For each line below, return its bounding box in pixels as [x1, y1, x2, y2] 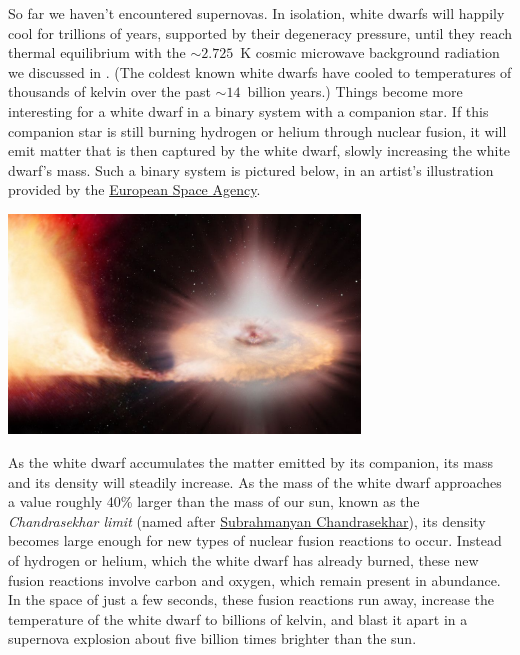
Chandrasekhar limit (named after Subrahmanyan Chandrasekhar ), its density [8, 510, 486, 531]
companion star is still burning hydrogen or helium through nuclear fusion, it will [8, 120, 507, 141]
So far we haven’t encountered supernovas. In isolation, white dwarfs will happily [8, 3, 505, 23]
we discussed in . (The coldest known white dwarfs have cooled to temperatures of [8, 61, 512, 82]
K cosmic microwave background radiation [240, 42, 500, 63]
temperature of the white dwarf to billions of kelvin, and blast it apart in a [8, 608, 468, 629]
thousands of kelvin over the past [8, 81, 211, 102]
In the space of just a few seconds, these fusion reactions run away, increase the [8, 589, 495, 610]
